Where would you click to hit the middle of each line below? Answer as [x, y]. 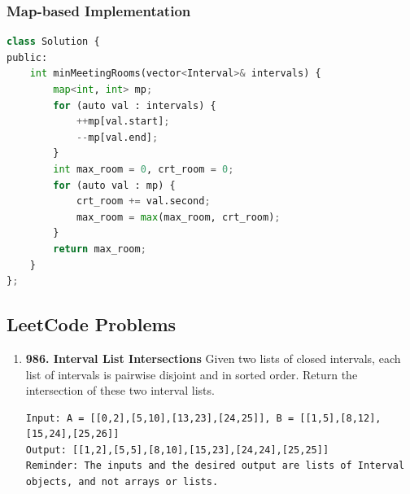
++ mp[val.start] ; [123, 122]
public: [27, 57]
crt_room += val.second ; [143, 201]
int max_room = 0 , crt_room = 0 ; [144, 169]
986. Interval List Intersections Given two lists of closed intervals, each [213, 358]
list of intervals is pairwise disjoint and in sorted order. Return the [192, 374]
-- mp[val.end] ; [117, 137]
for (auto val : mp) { [114, 185]
